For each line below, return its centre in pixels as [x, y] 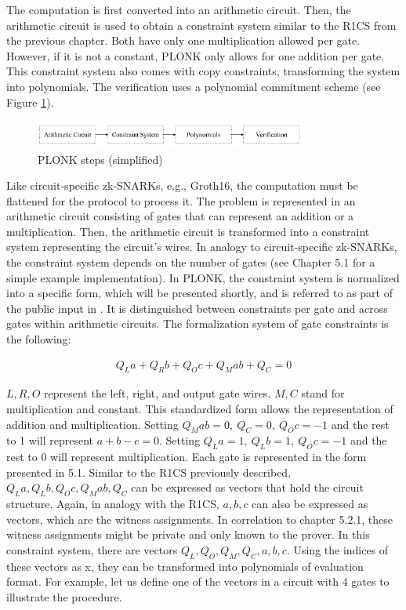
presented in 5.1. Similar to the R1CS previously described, [149, 472]
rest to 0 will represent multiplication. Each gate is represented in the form [187, 457]
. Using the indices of [337, 550]
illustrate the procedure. [64, 597]
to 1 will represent [50, 440]
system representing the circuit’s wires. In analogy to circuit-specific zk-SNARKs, [202, 247]
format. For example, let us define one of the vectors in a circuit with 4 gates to [198, 581]
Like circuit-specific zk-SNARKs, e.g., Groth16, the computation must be [182, 185]
